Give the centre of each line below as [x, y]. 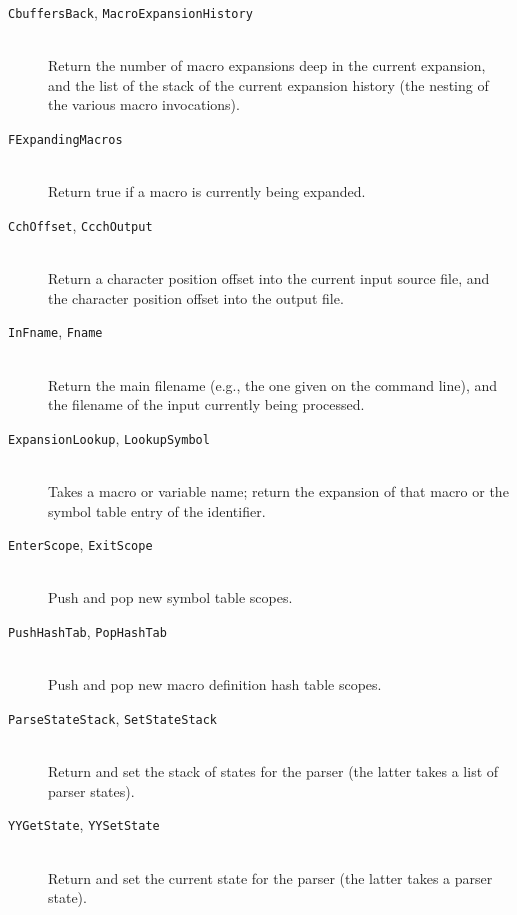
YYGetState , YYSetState [84, 824]
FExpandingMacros [65, 140]
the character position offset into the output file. [196, 297]
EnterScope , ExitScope [80, 544]
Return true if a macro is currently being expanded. [207, 191]
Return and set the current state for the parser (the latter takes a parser [270, 877]
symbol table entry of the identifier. [157, 510]
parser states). [91, 790]
